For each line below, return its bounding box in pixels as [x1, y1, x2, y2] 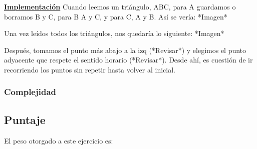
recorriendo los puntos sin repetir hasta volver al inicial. [4, 64, 176, 74]
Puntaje [4, 111, 46, 127]
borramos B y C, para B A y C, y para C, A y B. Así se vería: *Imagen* [4, 11, 227, 21]
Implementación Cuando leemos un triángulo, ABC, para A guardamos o [4, 1, 236, 11]
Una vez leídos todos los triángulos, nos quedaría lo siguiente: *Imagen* [4, 28, 224, 38]
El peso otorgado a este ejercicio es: [4, 135, 113, 145]
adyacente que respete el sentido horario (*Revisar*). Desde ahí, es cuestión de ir [4, 54, 253, 65]
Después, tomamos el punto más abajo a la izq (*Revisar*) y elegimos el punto [4, 44, 246, 55]
